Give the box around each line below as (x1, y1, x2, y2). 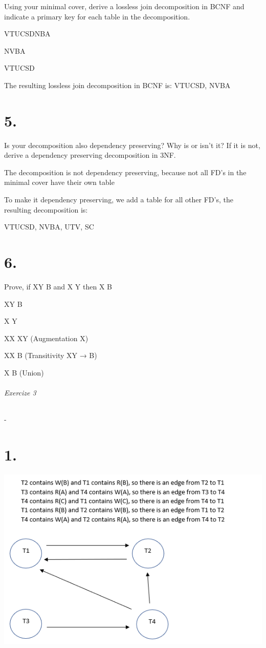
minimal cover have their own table (4, 177, 115, 187)
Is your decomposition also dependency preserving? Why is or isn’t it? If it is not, (4, 139, 260, 150)
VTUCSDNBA (4, 28, 51, 39)
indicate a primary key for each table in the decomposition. (4, 11, 190, 22)
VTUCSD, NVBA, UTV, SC (4, 221, 94, 232)
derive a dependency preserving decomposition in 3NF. (4, 150, 176, 160)
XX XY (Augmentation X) (4, 332, 88, 343)
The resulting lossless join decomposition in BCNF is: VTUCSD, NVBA (4, 79, 231, 90)
